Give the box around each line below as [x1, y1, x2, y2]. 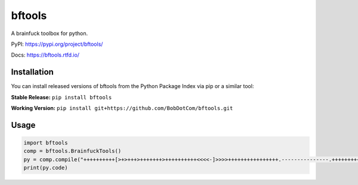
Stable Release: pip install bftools [11, 93, 112, 101]
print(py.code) [23, 164, 68, 171]
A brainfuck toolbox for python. [11, 30, 88, 37]
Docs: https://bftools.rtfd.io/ [11, 51, 80, 59]
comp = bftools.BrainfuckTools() [23, 148, 122, 155]
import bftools [23, 140, 68, 146]
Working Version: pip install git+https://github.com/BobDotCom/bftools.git [11, 105, 233, 112]
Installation [11, 67, 54, 77]
